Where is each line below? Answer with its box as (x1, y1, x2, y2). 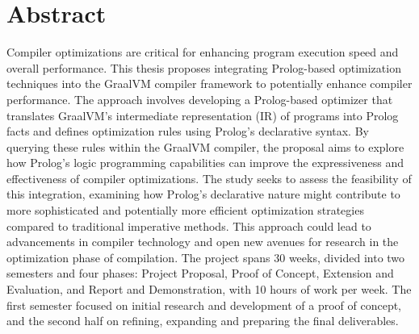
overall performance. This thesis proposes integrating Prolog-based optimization (6, 59, 401, 76)
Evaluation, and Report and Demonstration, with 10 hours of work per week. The (6, 281, 412, 298)
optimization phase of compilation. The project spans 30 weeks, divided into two (6, 248, 405, 265)
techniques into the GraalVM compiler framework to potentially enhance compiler (6, 75, 413, 92)
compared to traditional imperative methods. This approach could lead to (6, 217, 371, 234)
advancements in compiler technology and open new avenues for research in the (6, 233, 399, 250)
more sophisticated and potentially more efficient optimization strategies (6, 202, 364, 219)
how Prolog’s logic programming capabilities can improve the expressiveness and (6, 154, 404, 171)
